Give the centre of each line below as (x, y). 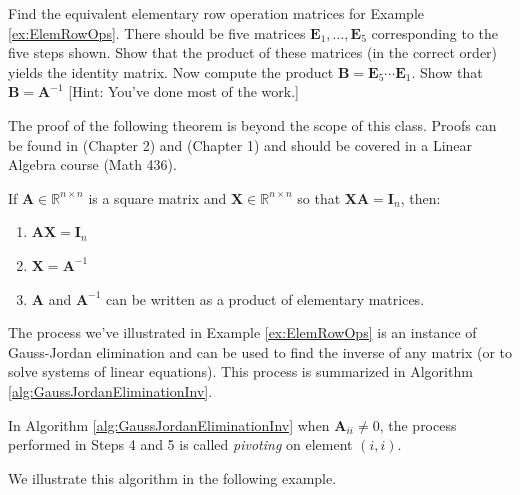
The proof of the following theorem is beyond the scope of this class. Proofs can (252, 124)
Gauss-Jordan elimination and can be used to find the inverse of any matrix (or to (260, 351)
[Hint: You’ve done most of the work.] (183, 91)
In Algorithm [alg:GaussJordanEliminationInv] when (169, 424)
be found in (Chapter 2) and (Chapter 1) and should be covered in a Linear (240, 144)
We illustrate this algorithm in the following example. (172, 477)
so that (319, 197)
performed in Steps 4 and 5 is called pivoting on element (180, 444)
